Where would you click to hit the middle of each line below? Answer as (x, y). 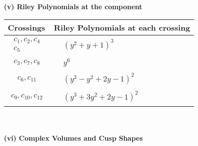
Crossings (27, 27)
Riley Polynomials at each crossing (122, 27)
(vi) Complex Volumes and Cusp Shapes (73, 138)
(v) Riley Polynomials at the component (73, 6)
